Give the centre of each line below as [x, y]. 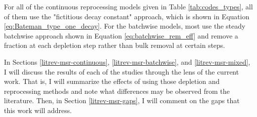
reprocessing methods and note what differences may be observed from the [117, 91]
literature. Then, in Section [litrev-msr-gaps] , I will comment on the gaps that [122, 100]
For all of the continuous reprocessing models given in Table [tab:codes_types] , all [128, 6]
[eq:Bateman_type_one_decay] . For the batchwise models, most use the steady [125, 26]
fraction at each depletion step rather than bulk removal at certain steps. [115, 45]
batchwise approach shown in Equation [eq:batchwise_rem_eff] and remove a [121, 35]
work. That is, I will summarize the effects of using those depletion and [112, 81]
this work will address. [38, 110]
